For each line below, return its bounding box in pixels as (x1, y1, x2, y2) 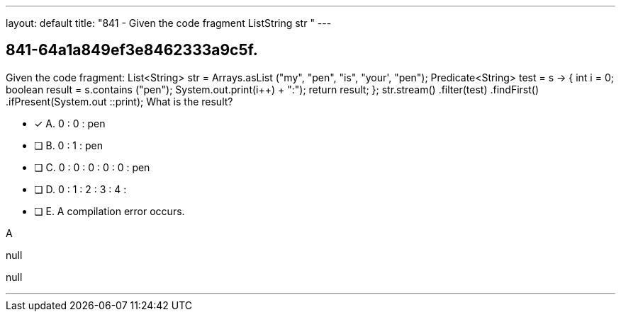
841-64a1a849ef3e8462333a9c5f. (6, 41, 258, 59)
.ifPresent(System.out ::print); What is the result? (6, 95, 233, 108)
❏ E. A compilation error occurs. (34, 204, 185, 217)
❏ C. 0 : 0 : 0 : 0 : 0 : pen (34, 161, 150, 173)
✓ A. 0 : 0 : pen (34, 117, 106, 129)
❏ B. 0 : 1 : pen (34, 139, 103, 151)
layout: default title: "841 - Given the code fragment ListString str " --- (6, 17, 332, 29)
